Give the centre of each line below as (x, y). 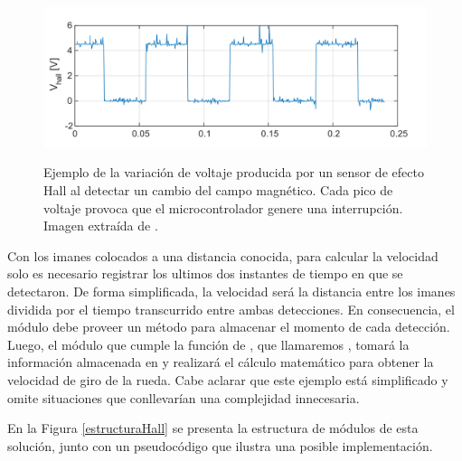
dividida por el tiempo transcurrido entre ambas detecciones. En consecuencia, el (231, 309)
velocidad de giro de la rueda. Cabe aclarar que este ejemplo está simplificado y (228, 379)
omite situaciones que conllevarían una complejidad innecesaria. (184, 397)
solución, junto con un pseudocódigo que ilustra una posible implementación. (220, 445)
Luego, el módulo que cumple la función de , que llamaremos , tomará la (208, 344)
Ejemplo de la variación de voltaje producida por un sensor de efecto (234, 172)
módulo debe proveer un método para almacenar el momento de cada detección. (229, 327)
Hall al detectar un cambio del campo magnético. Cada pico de (218, 190)
